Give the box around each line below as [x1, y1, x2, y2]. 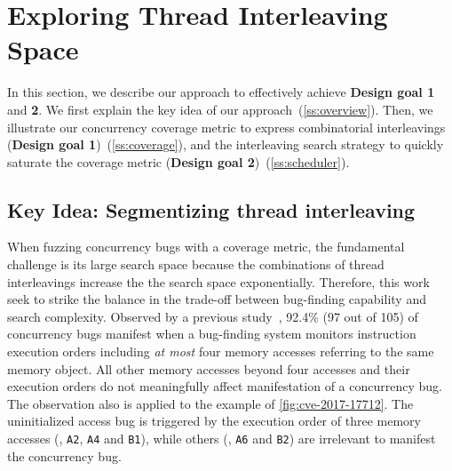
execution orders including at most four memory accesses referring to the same [7, 342, 434, 361]
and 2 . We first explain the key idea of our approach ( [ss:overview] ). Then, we [7, 100, 433, 118]
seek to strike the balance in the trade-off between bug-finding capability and [7, 290, 426, 308]
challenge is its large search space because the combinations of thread [7, 255, 385, 274]
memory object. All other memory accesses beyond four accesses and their [7, 359, 410, 378]
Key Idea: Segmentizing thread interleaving [7, 196, 416, 223]
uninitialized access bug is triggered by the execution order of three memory [7, 411, 421, 430]
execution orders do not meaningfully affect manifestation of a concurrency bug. [7, 377, 442, 395]
